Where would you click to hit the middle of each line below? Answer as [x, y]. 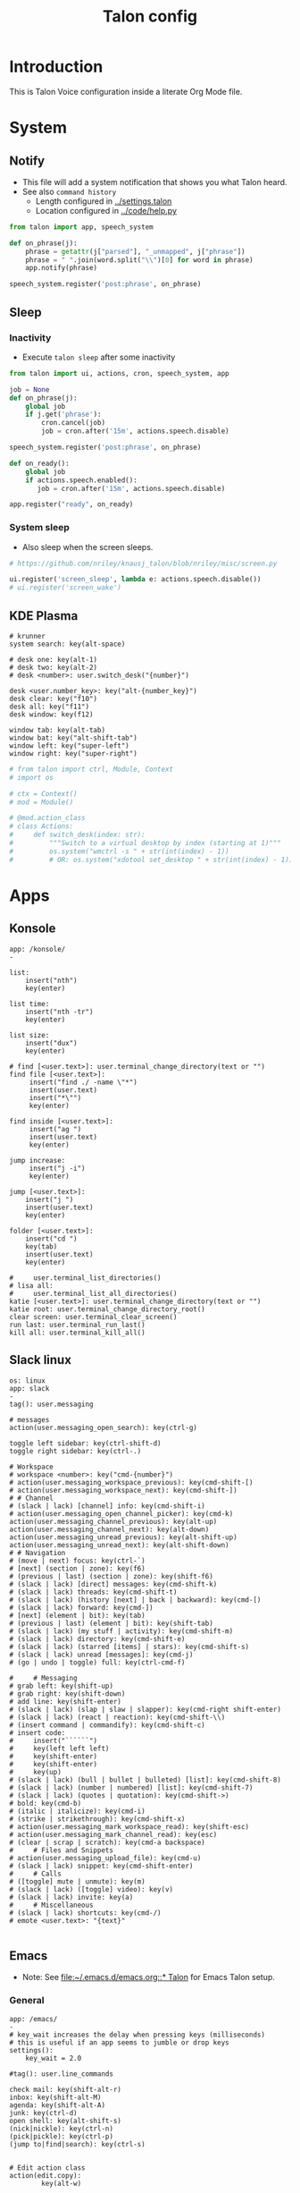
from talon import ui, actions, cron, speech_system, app [119, 373]
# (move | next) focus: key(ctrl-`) [77, 1561]
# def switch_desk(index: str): [77, 835]
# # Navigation [37, 1553]
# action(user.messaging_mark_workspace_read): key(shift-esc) [129, 1826]
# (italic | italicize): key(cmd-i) [77, 1811]
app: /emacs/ [33, 2019]
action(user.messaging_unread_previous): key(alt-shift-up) [124, 1537]
